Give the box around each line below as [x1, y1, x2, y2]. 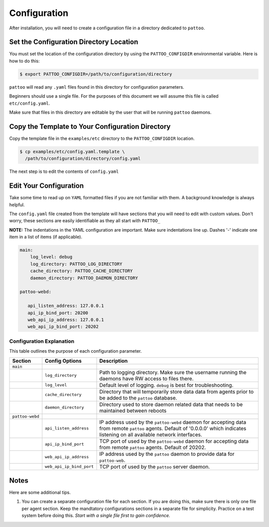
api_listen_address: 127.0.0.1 [27, 303, 104, 309]
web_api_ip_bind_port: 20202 [27, 324, 99, 330]
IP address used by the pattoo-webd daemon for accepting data [99, 418, 247, 425]
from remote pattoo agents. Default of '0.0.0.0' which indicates [99, 425, 247, 432]
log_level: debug [30, 254, 73, 260]
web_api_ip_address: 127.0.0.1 [27, 317, 104, 322]
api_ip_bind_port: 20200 [27, 310, 88, 316]
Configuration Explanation [9, 338, 75, 345]
